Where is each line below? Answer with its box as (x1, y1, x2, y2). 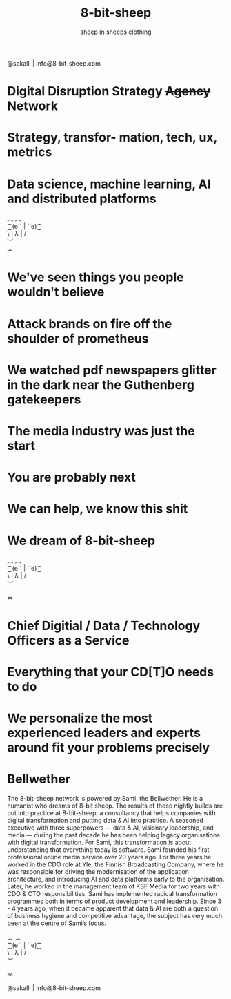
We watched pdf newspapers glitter (7, 362, 217, 378)
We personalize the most (7, 710, 153, 726)
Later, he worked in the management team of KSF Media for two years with (7, 882, 221, 891)
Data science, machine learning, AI (7, 176, 212, 191)
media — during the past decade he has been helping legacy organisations (7, 830, 221, 839)
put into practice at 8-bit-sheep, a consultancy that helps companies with (7, 808, 216, 817)
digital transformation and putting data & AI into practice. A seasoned (7, 816, 203, 824)
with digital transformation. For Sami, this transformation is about (7, 838, 192, 846)
